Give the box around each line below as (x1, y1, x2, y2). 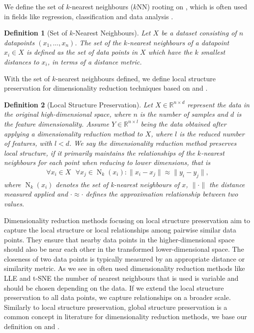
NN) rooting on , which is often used (137, 1, 247, 11)
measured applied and (4, 189, 68, 199)
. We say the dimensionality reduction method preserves (69, 138, 237, 148)
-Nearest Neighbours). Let (73, 28, 151, 38)
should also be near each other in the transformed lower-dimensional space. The (4, 244, 244, 254)
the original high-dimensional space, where (4, 109, 131, 119)
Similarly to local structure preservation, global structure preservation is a (4, 301, 227, 312)
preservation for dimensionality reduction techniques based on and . (4, 83, 208, 93)
